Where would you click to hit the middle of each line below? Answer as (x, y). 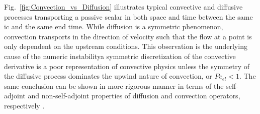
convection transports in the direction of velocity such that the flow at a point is (128, 36)
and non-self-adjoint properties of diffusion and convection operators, (134, 96)
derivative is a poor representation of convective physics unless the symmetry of (127, 66)
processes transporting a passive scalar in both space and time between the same (128, 16)
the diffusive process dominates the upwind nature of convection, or (108, 76)
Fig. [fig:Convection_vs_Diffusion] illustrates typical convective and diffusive (123, 7)
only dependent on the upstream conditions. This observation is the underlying (126, 46)
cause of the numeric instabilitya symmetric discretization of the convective (120, 56)
